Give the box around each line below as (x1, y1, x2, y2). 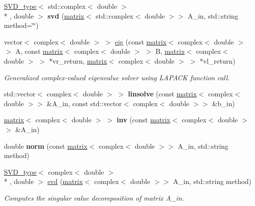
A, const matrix (15, 46, 63, 56)
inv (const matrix (116, 114, 170, 125)
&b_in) (212, 98, 235, 108)
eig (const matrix (114, 36, 167, 46)
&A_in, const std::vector (47, 98, 122, 108)
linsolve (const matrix (128, 89, 197, 99)
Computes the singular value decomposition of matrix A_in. (4, 192, 184, 203)
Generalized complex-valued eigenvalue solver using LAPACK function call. (4, 72, 230, 82)
